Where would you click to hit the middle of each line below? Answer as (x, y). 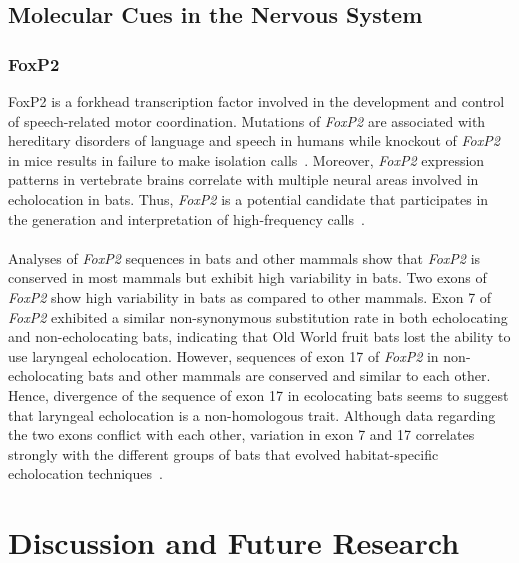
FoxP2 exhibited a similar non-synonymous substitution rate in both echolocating (258, 316)
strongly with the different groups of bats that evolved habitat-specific (223, 453)
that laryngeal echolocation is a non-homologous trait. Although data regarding (252, 414)
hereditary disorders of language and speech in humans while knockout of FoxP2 (254, 140)
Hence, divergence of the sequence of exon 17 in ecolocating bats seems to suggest (258, 394)
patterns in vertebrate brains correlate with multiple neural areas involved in (243, 179)
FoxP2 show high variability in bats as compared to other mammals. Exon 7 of (250, 296)
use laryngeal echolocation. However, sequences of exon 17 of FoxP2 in (223, 355)
